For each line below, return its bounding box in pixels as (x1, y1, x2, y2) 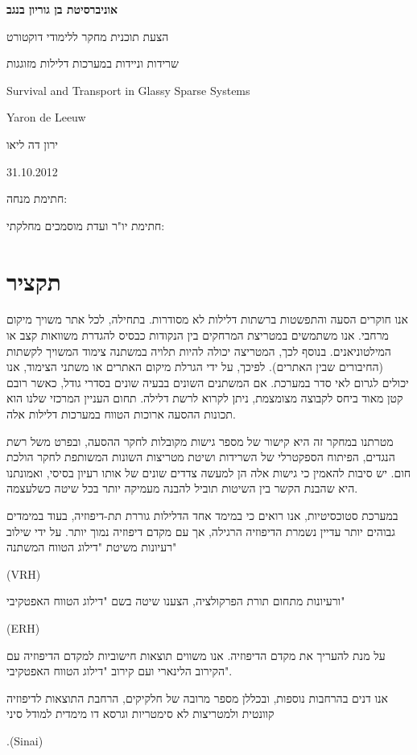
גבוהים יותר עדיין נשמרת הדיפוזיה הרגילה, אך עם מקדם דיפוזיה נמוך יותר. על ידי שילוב (6, 522, 395, 539)
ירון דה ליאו (6, 135, 59, 152)
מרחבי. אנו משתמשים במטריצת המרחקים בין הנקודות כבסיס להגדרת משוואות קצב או (6, 327, 389, 344)
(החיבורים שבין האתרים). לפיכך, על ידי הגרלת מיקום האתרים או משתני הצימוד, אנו (6, 358, 383, 375)
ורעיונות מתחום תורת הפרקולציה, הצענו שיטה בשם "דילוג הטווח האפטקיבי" (6, 592, 345, 609)
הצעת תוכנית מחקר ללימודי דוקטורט (6, 27, 169, 44)
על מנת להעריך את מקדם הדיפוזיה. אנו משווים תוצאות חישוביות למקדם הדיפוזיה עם (6, 646, 386, 663)
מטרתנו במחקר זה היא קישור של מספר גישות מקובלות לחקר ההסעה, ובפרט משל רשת (6, 432, 394, 449)
